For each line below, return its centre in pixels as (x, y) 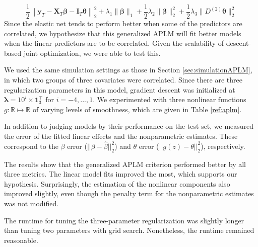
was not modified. (31, 203)
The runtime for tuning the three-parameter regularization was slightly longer (124, 220)
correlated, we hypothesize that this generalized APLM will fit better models (123, 33)
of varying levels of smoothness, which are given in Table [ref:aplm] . (137, 109)
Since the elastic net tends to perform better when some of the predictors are (123, 23)
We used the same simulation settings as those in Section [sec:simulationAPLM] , (128, 70)
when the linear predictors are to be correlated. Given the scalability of (114, 43)
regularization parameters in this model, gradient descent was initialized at (120, 89)
